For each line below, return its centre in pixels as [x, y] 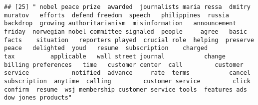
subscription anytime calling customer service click [127, 81]
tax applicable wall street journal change [115, 56]
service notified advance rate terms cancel [127, 73]
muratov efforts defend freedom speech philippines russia [117, 15]
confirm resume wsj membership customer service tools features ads [126, 89]
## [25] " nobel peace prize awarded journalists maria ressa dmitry [127, 7]
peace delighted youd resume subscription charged [106, 48]
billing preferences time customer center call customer [124, 65]
